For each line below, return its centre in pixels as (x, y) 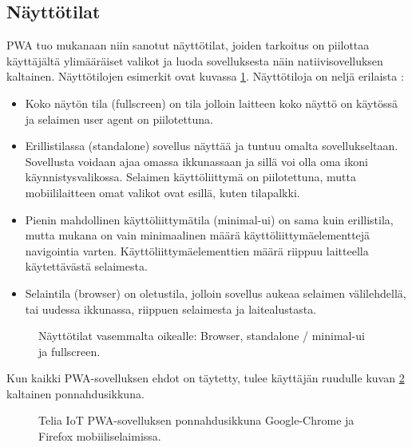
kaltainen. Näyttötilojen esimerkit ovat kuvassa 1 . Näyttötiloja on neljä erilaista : (205, 76)
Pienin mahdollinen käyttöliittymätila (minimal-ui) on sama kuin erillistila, (209, 219)
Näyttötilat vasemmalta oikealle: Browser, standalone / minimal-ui (202, 336)
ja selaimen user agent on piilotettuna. (119, 119)
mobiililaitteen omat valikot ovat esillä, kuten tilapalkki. (162, 192)
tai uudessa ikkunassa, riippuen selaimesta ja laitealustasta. (171, 309)
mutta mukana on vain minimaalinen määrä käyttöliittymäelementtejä (198, 235)
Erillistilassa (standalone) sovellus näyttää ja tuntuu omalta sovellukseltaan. (212, 146)
